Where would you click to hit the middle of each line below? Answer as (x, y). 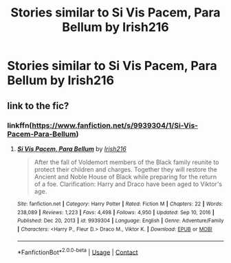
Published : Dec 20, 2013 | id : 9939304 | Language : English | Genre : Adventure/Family (120, 221)
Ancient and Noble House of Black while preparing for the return (125, 176)
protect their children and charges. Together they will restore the (126, 169)
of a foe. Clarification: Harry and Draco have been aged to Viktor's (128, 184)
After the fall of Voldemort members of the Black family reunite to (126, 162)
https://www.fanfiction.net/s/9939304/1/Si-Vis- (115, 125)
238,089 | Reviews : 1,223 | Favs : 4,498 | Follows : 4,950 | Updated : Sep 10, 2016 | (115, 212)
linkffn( (20, 125)
